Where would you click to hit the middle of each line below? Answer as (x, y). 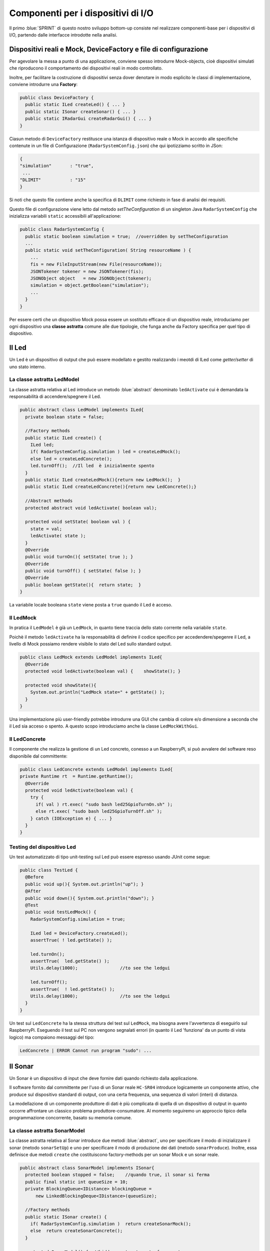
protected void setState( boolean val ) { (78, 522)
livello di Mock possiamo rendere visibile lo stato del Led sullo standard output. (90, 644)
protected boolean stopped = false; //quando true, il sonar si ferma (117, 1175)
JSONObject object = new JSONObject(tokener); (91, 278)
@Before (34, 877)
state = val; (46, 529)
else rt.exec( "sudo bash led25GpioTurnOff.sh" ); (99, 811)
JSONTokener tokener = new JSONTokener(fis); (87, 271)
